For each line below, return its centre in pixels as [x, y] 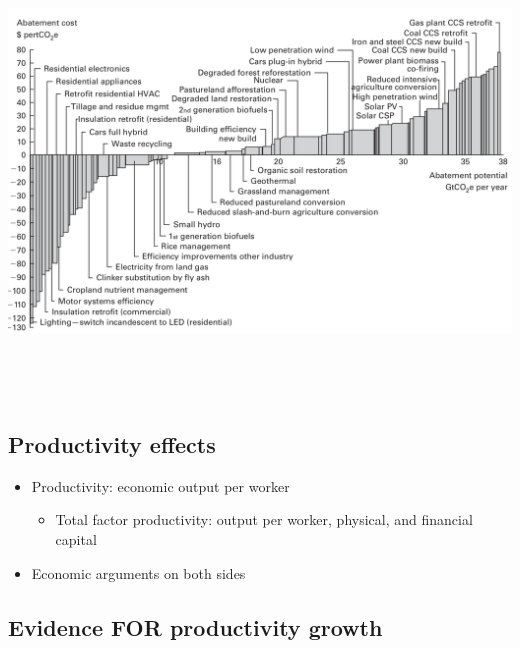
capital [76, 538]
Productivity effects [112, 443]
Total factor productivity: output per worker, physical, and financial [264, 519]
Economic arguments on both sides [138, 572]
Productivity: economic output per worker [160, 485]
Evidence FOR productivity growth [195, 626]
